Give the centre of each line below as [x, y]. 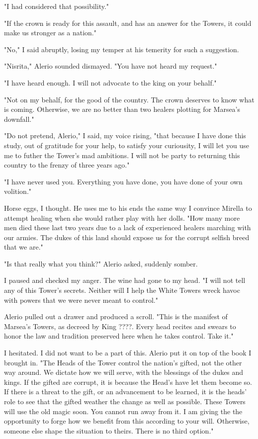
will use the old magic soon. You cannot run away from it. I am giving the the [123, 411]
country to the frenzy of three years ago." [67, 165]
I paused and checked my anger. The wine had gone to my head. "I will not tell [125, 280]
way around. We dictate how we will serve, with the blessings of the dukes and [124, 372]
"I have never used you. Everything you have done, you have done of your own [123, 181]
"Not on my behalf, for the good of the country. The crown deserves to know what [129, 99]
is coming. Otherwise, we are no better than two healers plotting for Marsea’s [122, 109]
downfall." [19, 119]
